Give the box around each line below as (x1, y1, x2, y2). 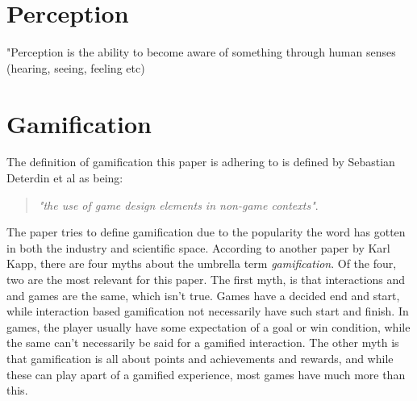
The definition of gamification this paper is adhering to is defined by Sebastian (6, 153, 395, 170)
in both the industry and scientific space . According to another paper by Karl (6, 239, 390, 256)
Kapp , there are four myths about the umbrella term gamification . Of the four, (6, 255, 397, 272)
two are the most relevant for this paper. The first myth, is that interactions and (6, 271, 406, 287)
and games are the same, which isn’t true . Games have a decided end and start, (6, 286, 400, 303)
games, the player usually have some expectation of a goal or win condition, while (6, 318, 411, 335)
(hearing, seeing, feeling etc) (6, 59, 145, 76)
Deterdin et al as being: (6, 169, 123, 186)
